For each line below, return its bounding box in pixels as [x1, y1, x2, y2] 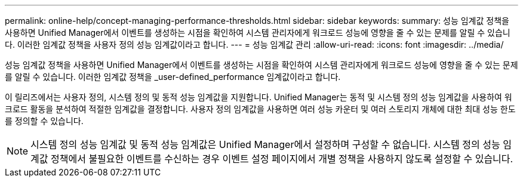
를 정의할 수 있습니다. [5, 116, 84, 126]
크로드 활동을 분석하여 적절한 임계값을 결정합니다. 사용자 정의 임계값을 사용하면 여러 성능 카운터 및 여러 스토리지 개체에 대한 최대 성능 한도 [5, 104, 516, 114]
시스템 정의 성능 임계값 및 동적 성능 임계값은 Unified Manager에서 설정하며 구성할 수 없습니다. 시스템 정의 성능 [30, 138, 500, 150]
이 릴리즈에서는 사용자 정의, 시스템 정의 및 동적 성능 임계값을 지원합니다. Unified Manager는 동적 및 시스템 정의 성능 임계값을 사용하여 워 [5, 92, 512, 102]
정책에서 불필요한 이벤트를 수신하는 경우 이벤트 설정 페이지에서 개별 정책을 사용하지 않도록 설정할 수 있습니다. [51, 153, 513, 165]
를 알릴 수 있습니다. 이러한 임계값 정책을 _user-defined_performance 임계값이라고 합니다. [5, 72, 341, 82]
